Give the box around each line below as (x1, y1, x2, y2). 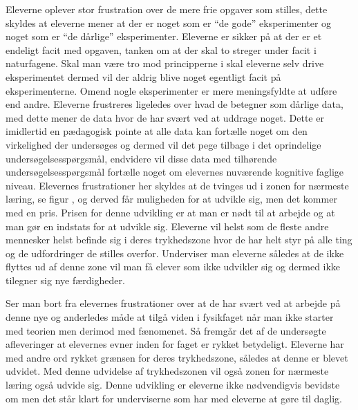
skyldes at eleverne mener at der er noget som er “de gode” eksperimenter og (6, 15, 332, 30)
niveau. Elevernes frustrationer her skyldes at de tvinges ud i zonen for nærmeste (6, 178, 349, 192)
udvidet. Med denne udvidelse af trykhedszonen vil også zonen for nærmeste (6, 364, 329, 378)
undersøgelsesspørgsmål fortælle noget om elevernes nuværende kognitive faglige (6, 165, 344, 179)
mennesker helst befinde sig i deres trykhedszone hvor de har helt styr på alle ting (6, 232, 352, 247)
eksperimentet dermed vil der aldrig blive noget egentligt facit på (6, 69, 281, 84)
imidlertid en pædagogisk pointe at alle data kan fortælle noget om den (6, 124, 308, 138)
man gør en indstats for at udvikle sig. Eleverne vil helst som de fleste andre (6, 218, 329, 233)
